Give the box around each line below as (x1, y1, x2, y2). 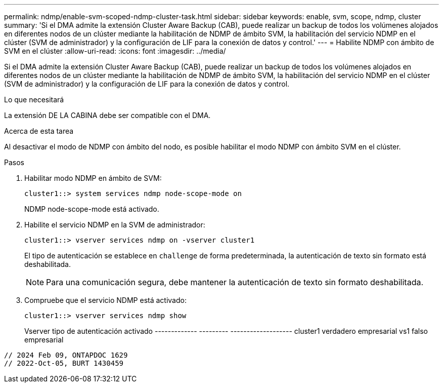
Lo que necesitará (4, 95, 64, 104)
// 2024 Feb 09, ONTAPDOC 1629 (4, 351, 128, 359)
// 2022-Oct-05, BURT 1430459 (4, 359, 124, 367)
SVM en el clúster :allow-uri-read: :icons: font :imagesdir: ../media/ (4, 47, 226, 55)
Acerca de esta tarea (4, 127, 74, 135)
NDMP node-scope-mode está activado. (24, 205, 159, 213)
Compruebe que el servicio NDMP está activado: (24, 296, 187, 304)
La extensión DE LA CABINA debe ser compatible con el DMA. (4, 111, 211, 120)
